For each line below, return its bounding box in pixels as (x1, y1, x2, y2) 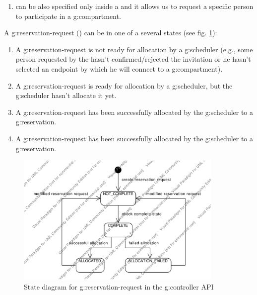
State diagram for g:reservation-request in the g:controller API (24, 281, 214, 292)
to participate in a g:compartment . (15, 10, 121, 21)
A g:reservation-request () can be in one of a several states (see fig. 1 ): (4, 27, 217, 38)
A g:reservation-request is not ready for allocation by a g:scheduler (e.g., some (15, 44, 253, 54)
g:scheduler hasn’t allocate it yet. (15, 90, 117, 100)
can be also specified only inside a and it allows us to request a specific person (15, 1, 254, 11)
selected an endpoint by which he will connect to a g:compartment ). (15, 63, 223, 74)
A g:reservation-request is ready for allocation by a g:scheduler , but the (15, 80, 233, 91)
